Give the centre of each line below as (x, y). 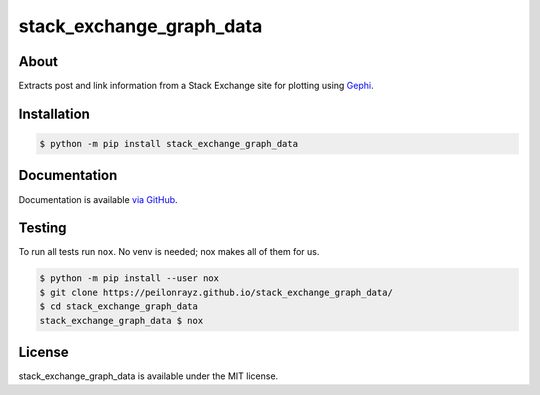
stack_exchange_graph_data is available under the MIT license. (148, 376)
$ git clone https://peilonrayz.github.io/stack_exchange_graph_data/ (216, 292)
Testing (42, 228)
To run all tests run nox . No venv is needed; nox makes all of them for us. (169, 252)
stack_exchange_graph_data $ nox (121, 320)
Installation (54, 113)
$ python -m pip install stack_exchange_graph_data (169, 144)
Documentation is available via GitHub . (98, 199)
